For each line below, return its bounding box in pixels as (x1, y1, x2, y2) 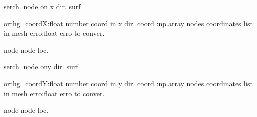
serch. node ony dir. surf (4, 61, 78, 72)
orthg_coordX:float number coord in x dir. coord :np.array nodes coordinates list (4, 18, 253, 28)
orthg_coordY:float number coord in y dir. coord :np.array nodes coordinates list (4, 78, 253, 88)
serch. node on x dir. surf (4, 1, 81, 11)
